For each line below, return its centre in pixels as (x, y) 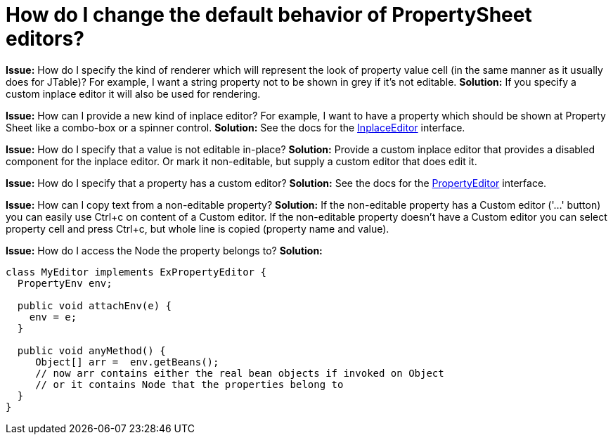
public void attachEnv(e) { (95, 305)
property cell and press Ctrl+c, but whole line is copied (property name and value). (198, 228)
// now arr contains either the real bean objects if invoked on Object (240, 373)
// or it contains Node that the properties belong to (189, 384)
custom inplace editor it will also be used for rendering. (133, 93)
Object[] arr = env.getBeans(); (127, 362)
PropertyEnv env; (65, 283)
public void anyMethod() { (91, 350)
